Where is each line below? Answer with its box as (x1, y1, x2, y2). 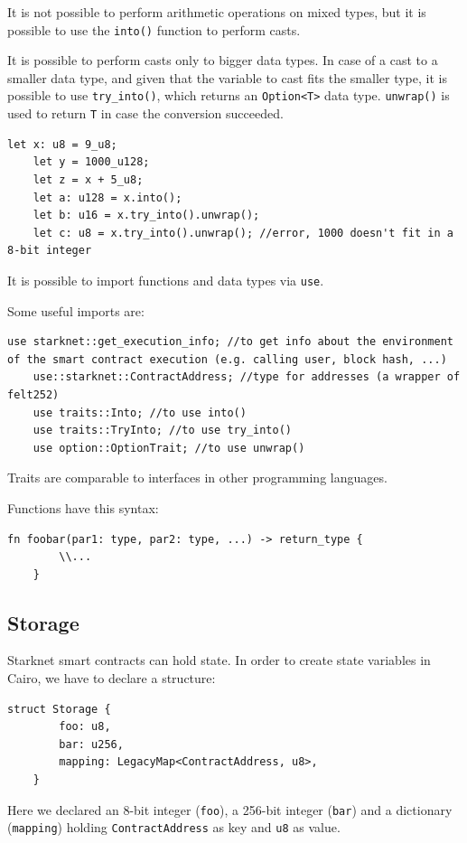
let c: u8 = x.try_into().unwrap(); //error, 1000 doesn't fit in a (33, 226, 453, 239)
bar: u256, (59, 737, 124, 751)
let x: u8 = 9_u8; (7, 137, 117, 151)
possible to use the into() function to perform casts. (7, 20, 301, 39)
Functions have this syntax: (7, 498, 159, 517)
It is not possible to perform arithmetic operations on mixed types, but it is (7, 3, 426, 21)
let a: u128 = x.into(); (33, 191, 182, 204)
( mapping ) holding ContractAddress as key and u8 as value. (7, 818, 341, 837)
